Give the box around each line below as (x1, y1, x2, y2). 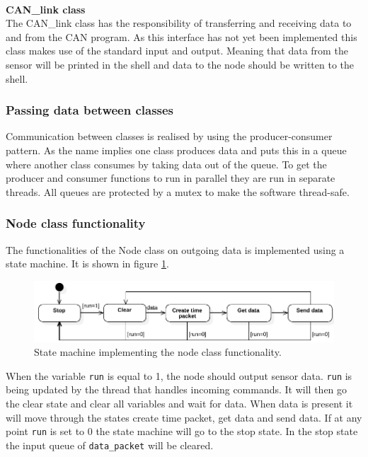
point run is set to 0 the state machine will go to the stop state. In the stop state (6, 424, 358, 439)
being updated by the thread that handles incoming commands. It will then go (6, 382, 347, 397)
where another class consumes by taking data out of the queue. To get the (6, 156, 327, 171)
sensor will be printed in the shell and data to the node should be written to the (6, 57, 355, 71)
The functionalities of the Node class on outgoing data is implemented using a (6, 242, 345, 257)
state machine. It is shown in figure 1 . (6, 256, 169, 271)
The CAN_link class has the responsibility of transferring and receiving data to (6, 16, 352, 30)
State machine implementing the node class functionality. (34, 345, 282, 359)
